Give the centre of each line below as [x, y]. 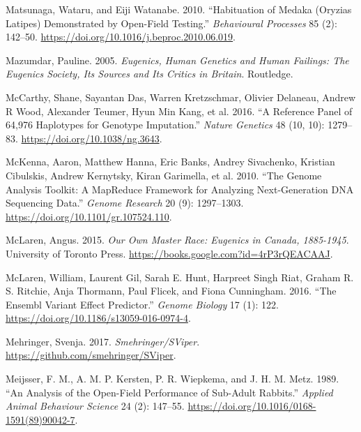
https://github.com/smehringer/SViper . [91, 355]
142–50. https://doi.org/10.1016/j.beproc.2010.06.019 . [121, 37]
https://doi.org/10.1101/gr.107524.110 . [89, 216]
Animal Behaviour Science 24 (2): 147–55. [95, 406]
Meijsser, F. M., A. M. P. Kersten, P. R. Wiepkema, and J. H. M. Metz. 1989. [172, 379]
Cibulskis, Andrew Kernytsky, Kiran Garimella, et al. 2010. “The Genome [164, 175]
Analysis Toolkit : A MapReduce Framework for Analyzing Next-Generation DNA [180, 189]
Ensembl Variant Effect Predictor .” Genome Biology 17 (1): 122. [142, 304]
